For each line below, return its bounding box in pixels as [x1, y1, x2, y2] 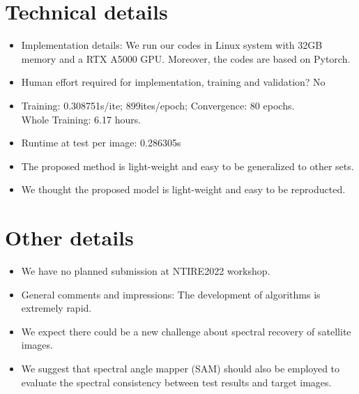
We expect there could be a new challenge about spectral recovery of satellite [21, 324, 351, 338]
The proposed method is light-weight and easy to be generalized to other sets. [21, 158, 354, 173]
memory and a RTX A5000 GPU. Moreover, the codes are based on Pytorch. [21, 51, 351, 66]
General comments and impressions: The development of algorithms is [21, 287, 321, 301]
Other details [5, 223, 134, 252]
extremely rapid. [21, 301, 92, 315]
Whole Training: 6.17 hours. [21, 112, 142, 126]
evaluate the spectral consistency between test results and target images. [21, 374, 332, 389]
